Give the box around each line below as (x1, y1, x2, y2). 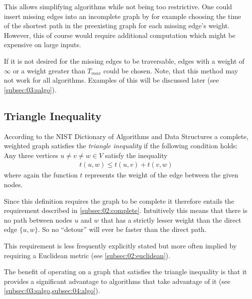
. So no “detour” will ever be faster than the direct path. (38, 224, 207, 234)
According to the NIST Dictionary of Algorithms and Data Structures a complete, (4, 131, 249, 141)
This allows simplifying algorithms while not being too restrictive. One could (4, 1, 232, 11)
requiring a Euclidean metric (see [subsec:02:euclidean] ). (4, 250, 170, 260)
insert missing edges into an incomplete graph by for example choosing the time (4, 11, 241, 21)
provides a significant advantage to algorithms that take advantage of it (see (4, 276, 231, 286)
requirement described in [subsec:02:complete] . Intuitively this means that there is (4, 205, 248, 215)
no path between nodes (4, 214, 72, 225)
